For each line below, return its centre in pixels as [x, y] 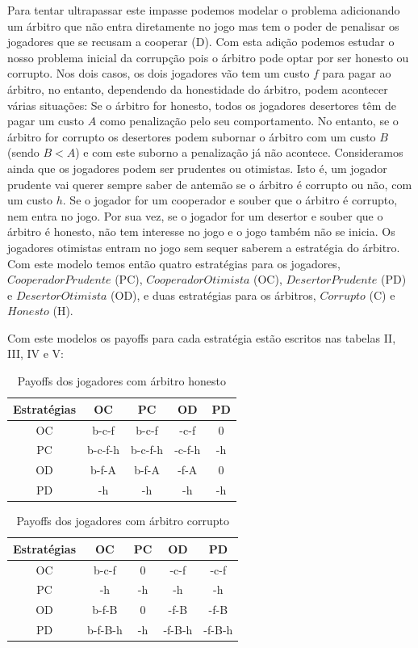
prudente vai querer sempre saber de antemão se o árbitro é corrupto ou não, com [210, 184]
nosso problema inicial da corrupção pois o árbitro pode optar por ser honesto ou [208, 57]
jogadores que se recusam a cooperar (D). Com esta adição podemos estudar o [201, 42]
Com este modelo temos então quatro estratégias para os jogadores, [174, 263]
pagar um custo [46, 121]
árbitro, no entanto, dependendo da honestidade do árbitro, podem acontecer [198, 88]
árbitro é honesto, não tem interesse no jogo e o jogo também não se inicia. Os [201, 231]
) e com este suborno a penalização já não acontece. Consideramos [239, 152]
